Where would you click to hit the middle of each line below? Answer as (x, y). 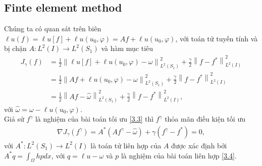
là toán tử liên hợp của (126, 145)
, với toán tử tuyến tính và (217, 38)
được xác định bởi (199, 145)
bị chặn (15, 48)
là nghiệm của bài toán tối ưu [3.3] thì (94, 119)
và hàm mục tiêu (127, 48)
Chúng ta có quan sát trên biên (53, 29)
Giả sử (14, 119)
